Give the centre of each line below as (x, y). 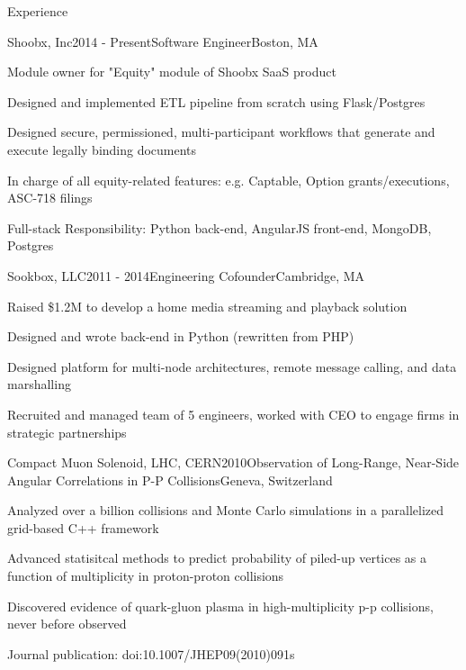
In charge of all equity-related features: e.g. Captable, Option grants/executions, (229, 180)
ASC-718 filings (50, 198)
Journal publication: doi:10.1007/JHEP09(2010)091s (151, 653)
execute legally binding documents (102, 149)
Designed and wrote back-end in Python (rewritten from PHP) (181, 336)
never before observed (67, 624)
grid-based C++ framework (83, 527)
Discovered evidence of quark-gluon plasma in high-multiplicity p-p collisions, (220, 606)
